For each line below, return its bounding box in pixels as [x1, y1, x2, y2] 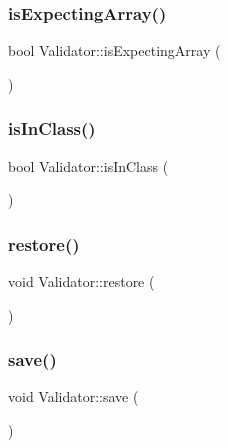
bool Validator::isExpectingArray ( [8, 40, 221, 61]
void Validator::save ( [8, 386, 139, 407]
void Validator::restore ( [8, 271, 155, 292]
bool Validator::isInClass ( [8, 155, 169, 176]
